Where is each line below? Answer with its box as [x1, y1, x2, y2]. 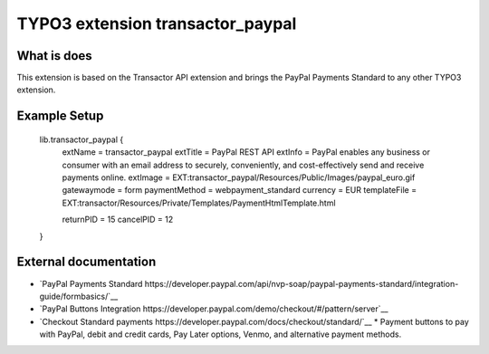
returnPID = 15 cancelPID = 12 [62, 214, 174, 225]
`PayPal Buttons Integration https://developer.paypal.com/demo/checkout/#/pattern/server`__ [39, 303, 388, 314]
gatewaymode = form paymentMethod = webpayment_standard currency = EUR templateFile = [62, 185, 417, 196]
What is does [16, 48, 92, 63]
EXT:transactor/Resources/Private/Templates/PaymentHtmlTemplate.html [62, 197, 336, 208]
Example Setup [16, 109, 104, 124]
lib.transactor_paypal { [39, 134, 124, 145]
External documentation [16, 254, 157, 270]
